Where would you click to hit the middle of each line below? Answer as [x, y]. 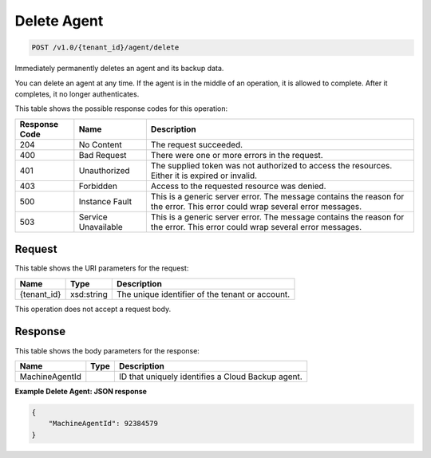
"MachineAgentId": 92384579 [103, 424]
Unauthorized [105, 170]
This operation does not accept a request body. [93, 309]
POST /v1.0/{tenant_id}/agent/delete [105, 47]
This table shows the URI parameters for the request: [102, 268]
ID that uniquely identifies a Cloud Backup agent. [210, 377]
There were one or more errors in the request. [237, 155]
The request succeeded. [197, 144]
